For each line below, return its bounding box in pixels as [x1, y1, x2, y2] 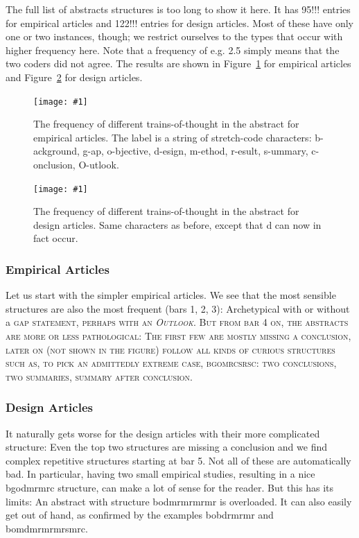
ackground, [33, 144, 80, 158]
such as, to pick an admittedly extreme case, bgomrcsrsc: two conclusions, [6, 356, 337, 370]
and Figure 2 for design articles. [6, 69, 143, 84]
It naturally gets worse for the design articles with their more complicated [6, 426, 320, 440]
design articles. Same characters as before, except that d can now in [33, 217, 322, 232]
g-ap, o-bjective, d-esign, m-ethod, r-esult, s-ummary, [82, 144, 308, 158]
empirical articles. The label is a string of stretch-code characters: [33, 130, 312, 144]
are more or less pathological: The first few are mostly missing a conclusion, [6, 329, 351, 343]
